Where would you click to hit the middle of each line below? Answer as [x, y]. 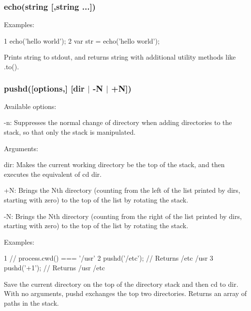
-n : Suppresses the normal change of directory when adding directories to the [118, 122]
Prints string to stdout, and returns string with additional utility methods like [120, 57]
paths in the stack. [31, 303]
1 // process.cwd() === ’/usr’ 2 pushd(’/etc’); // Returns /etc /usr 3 [109, 258]
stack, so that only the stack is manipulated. [70, 132]
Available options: [30, 106]
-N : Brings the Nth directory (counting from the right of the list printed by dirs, [123, 216]
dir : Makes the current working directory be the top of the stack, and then [114, 164]
